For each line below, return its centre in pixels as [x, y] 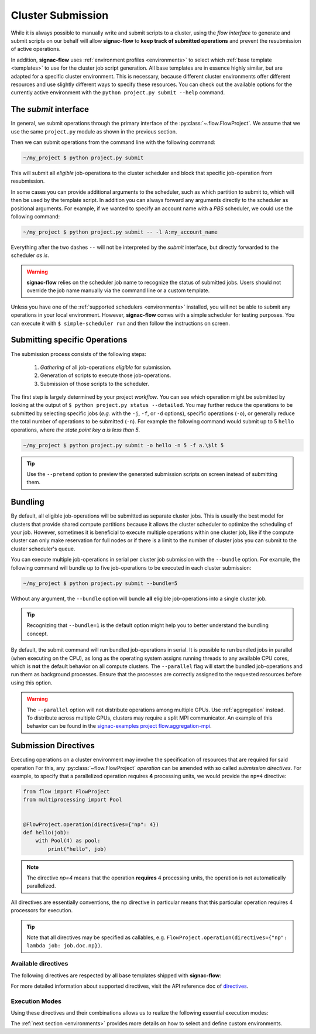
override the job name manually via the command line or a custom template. [118, 290]
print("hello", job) [77, 849]
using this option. [32, 683]
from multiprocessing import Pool [73, 800]
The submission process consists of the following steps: [78, 354]
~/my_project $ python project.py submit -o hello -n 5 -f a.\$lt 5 [123, 445]
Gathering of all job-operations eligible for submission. [106, 367]
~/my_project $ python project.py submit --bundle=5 [100, 583]
